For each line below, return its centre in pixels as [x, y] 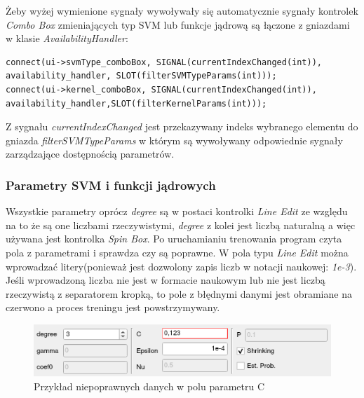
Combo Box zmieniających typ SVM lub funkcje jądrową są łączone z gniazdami [178, 24]
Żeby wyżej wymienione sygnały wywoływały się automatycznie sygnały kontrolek [182, 11]
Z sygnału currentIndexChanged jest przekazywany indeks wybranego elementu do [182, 126]
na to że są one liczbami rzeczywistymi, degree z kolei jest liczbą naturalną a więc [181, 225]
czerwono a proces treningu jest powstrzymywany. [113, 307]
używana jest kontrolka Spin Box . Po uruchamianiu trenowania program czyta [174, 239]
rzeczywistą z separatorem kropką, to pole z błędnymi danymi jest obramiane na [179, 293]
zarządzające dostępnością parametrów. [90, 154]
